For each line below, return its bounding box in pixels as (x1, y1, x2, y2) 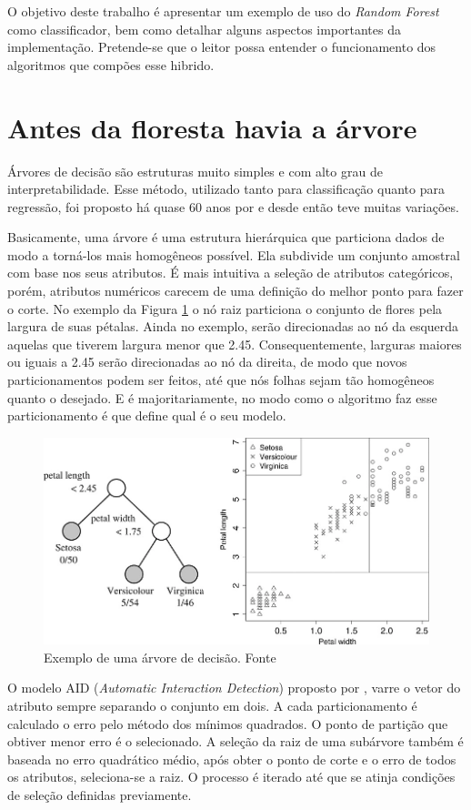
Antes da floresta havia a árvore (7, 108, 417, 146)
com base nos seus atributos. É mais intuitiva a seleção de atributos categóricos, (7, 263, 454, 282)
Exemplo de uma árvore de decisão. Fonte (44, 647, 276, 666)
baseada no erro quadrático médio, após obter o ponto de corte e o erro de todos (7, 749, 456, 768)
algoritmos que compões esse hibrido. (7, 55, 215, 74)
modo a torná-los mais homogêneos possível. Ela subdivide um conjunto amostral (7, 245, 460, 264)
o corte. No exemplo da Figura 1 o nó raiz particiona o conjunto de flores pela (7, 299, 443, 318)
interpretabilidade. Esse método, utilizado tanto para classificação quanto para (7, 179, 445, 198)
